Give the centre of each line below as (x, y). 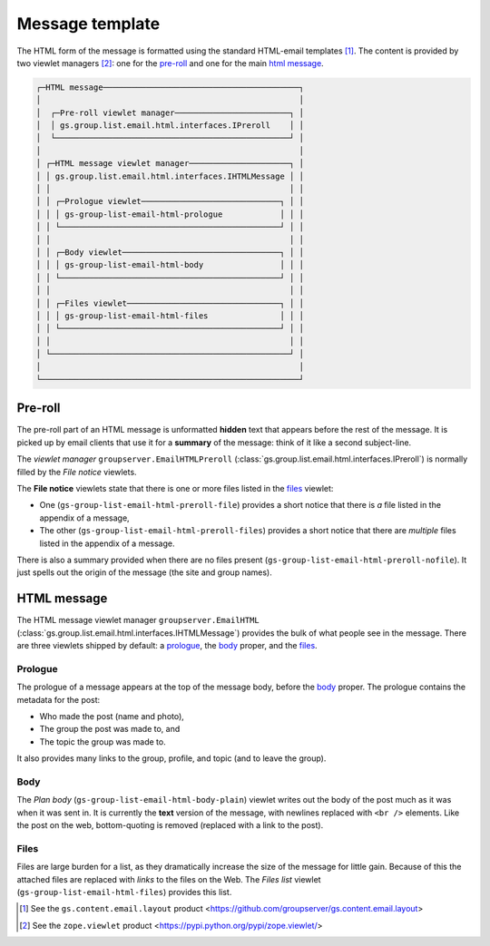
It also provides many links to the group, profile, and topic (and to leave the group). (171, 758)
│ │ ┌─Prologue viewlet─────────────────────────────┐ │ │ (170, 201)
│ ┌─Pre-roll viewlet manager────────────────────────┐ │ (170, 112)
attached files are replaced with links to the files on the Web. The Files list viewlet (169, 879)
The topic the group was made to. (103, 741)
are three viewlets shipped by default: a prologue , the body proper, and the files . (167, 645)
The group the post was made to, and (110, 729)
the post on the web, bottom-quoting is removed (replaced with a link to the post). (170, 825)
